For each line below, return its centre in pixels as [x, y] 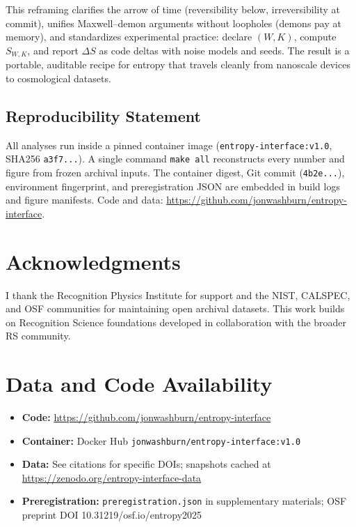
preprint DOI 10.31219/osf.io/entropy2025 [112, 515]
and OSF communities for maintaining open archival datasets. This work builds [175, 308]
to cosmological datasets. [58, 78]
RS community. [38, 336]
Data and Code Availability [139, 384]
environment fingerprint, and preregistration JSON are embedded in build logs [173, 186]
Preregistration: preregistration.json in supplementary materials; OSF [184, 501]
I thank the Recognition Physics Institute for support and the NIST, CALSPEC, [178, 295]
